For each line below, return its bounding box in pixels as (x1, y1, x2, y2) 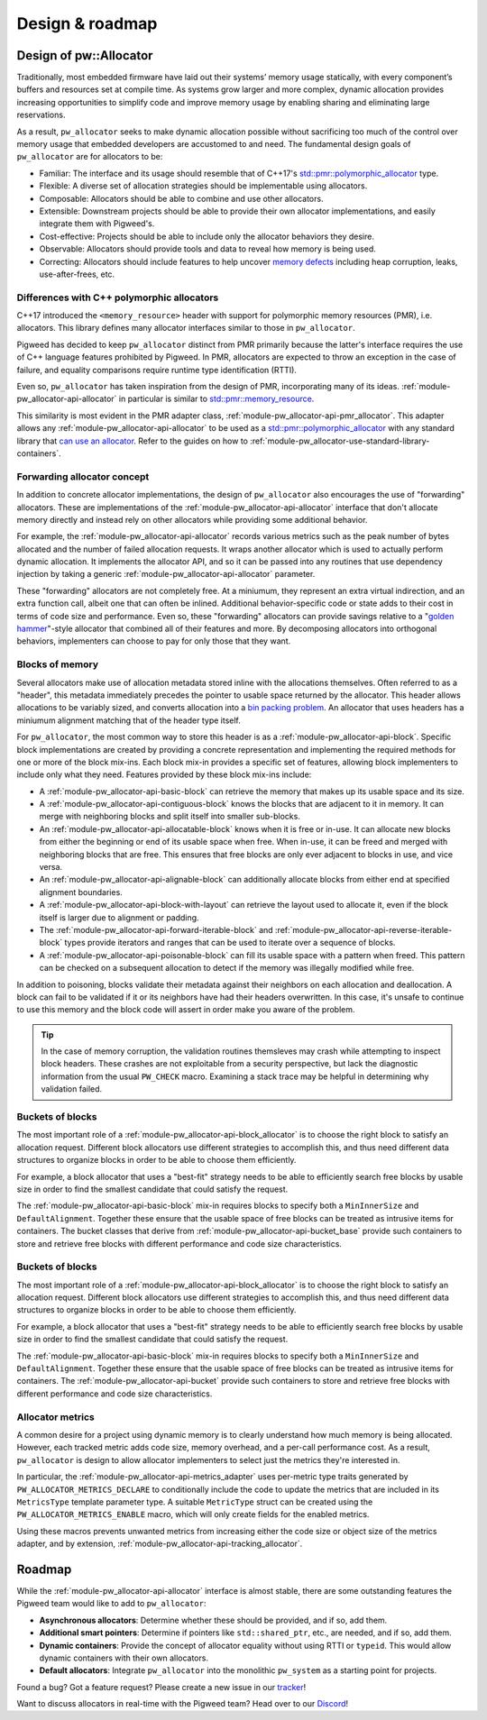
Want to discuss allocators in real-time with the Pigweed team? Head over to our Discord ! (16, 1698, 349, 1709)
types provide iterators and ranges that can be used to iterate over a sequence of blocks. (64, 938, 396, 948)
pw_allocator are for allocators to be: (16, 151, 163, 162)
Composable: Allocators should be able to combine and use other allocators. (39, 193, 324, 204)
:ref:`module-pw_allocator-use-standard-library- (249, 435, 430, 446)
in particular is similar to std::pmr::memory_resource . (118, 393, 315, 405)
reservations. (16, 109, 66, 121)
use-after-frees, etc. (39, 269, 115, 279)
